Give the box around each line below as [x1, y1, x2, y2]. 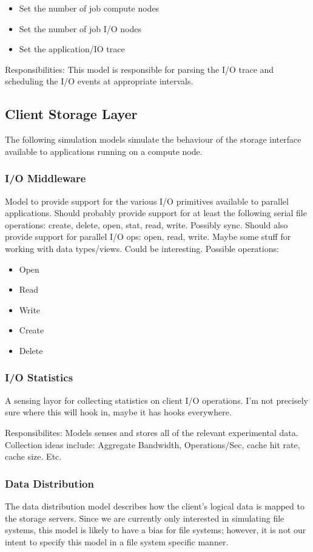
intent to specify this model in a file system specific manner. [5, 535, 229, 548]
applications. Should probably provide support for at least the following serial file [5, 206, 307, 219]
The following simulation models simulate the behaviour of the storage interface [5, 133, 301, 146]
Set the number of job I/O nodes [19, 22, 141, 35]
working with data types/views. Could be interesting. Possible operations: [5, 242, 279, 254]
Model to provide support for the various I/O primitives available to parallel [5, 194, 289, 207]
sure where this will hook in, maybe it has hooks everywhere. [5, 406, 232, 418]
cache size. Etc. [5, 450, 62, 463]
